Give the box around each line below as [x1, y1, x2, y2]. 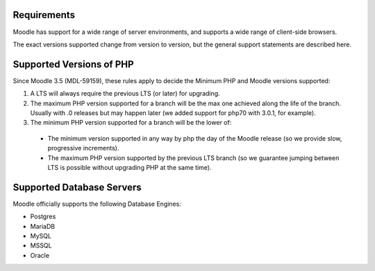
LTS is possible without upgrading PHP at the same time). [47, 163, 212, 171]
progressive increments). [47, 144, 119, 152]
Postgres [30, 212, 56, 221]
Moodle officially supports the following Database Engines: [12, 200, 182, 208]
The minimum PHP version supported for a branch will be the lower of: [30, 119, 232, 127]
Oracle [30, 251, 50, 259]
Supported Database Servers [12, 181, 142, 193]
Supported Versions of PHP [12, 58, 135, 70]
